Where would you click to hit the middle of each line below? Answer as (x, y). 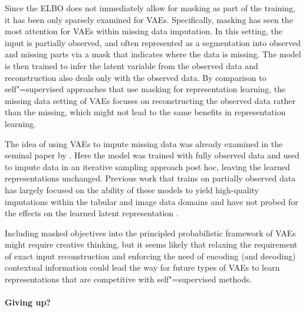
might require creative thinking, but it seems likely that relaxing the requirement (151, 244)
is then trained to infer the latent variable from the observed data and (131, 65)
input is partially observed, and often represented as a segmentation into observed (153, 42)
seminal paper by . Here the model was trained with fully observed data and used (152, 155)
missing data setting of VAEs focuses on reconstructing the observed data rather (150, 100)
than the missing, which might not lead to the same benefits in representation (145, 112)
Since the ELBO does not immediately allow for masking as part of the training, (150, 8)
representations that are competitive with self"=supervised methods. (128, 279)
